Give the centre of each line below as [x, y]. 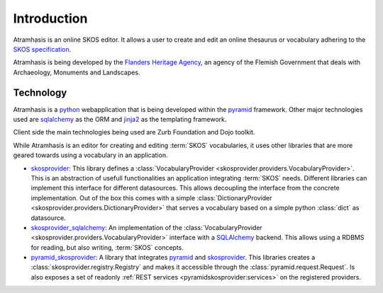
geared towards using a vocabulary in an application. [90, 155]
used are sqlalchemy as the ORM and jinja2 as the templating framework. [120, 120]
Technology [40, 92]
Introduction [50, 18]
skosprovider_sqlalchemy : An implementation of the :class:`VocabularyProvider [146, 227]
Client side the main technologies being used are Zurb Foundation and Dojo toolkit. [134, 132]
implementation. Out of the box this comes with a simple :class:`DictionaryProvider [151, 197]
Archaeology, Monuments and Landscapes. [77, 72]
